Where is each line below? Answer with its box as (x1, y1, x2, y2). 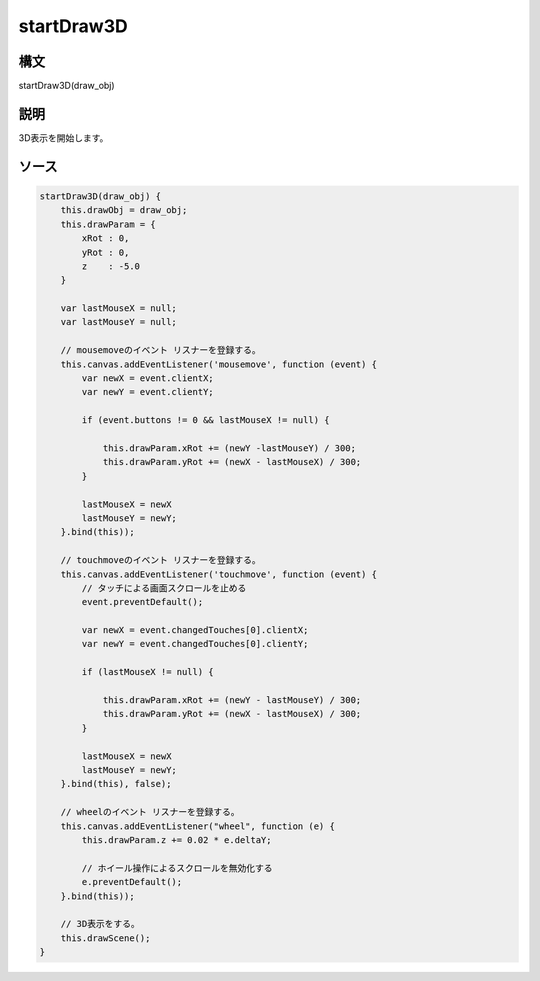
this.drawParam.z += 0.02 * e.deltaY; (81, 834, 272, 845)
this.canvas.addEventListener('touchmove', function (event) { (60, 568, 378, 580)
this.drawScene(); (60, 932, 151, 944)
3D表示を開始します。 (18, 131, 109, 144)
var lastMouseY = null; (60, 316, 177, 328)
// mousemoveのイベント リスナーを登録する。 (60, 345, 261, 356)
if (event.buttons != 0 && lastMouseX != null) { (81, 415, 330, 426)
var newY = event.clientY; (81, 386, 214, 398)
